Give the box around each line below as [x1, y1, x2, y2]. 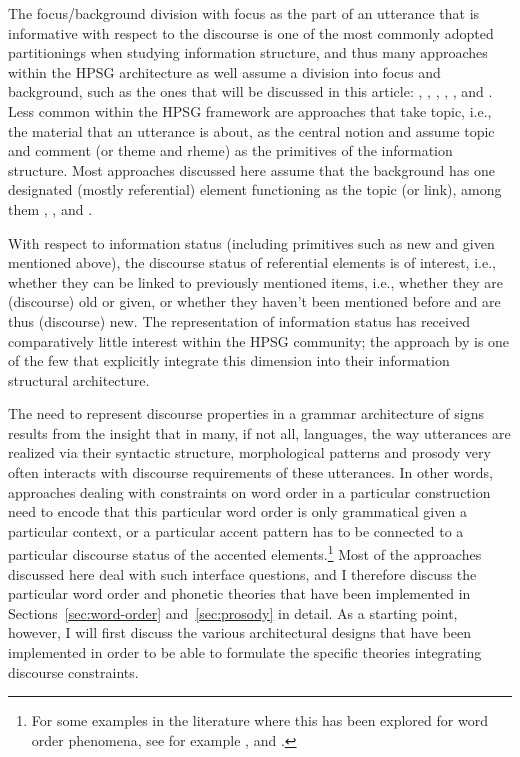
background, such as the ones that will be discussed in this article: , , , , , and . [8, 81, 493, 102]
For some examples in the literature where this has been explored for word [31, 710, 488, 731]
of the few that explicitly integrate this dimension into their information [8, 350, 450, 371]
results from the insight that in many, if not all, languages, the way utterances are [8, 422, 511, 443]
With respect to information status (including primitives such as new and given [8, 232, 495, 253]
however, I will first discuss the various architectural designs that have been [8, 622, 472, 643]
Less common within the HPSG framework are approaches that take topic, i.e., [8, 100, 492, 121]
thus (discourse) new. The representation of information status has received [8, 310, 470, 331]
